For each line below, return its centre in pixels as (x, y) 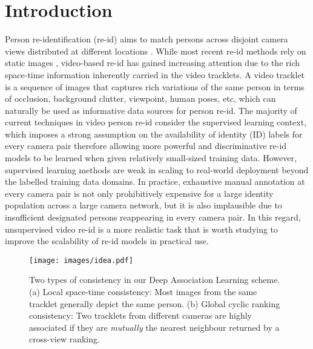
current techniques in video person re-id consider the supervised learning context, (156, 122)
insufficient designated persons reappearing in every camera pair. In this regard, (153, 217)
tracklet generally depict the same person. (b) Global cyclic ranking (155, 303)
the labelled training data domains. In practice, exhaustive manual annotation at (155, 181)
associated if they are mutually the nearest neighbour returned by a (154, 327)
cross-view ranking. (64, 339)
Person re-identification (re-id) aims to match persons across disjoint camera (147, 39)
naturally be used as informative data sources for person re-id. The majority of (151, 110)
